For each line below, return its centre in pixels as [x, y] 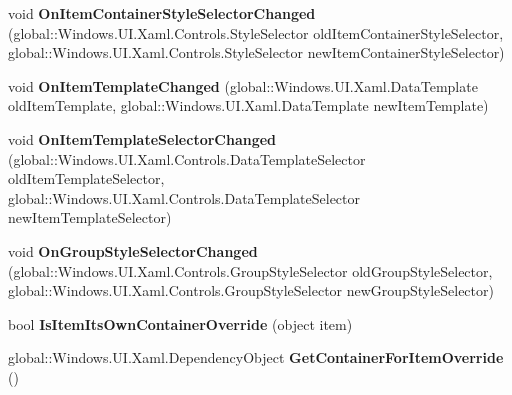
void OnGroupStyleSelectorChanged [133, 250]
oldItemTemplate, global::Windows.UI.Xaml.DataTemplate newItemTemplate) [248, 105]
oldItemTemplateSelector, [86, 178]
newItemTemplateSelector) [90, 217]
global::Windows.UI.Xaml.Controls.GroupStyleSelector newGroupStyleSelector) [251, 290]
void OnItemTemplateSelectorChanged [142, 138]
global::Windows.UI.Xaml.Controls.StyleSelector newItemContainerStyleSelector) [256, 52]
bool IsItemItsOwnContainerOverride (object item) [180, 323]
